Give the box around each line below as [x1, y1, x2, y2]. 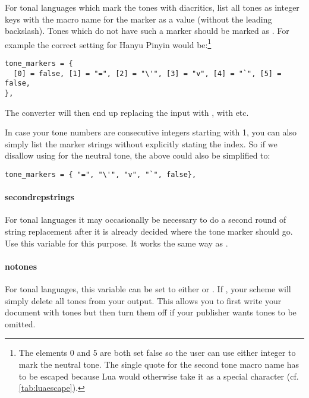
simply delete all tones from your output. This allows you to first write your [5, 294, 282, 307]
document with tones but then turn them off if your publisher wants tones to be [5, 306, 297, 318]
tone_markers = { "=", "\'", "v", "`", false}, [5, 170, 197, 179]
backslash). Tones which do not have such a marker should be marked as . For [5, 24, 289, 37]
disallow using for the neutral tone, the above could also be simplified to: [5, 149, 270, 162]
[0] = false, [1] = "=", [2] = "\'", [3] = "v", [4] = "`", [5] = [13, 69, 282, 78]
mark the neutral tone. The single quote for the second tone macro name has [18, 358, 299, 371]
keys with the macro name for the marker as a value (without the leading [5, 12, 272, 25]
